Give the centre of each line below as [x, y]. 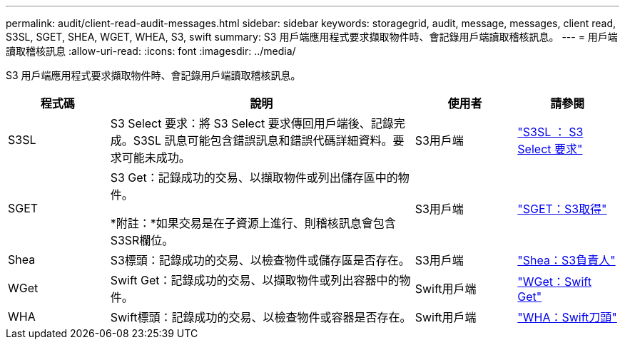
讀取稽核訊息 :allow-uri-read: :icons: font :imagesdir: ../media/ [151, 51]
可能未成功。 [156, 158]
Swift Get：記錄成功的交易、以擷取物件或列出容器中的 [255, 280]
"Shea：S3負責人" [566, 260]
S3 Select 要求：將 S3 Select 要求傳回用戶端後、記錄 [252, 123]
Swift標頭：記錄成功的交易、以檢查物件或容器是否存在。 [261, 317]
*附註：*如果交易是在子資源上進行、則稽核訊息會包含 [253, 223]
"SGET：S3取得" [562, 209]
